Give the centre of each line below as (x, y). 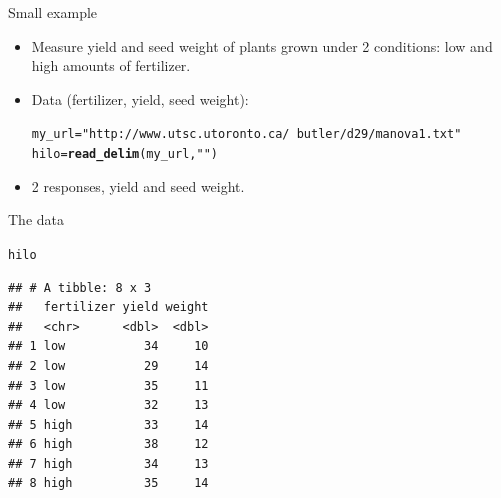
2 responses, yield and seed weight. (138, 185)
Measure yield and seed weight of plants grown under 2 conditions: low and (262, 45)
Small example (53, 12)
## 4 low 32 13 (108, 405)
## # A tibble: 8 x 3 (80, 287)
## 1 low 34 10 (108, 346)
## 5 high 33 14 (108, 424)
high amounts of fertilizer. (111, 65)
